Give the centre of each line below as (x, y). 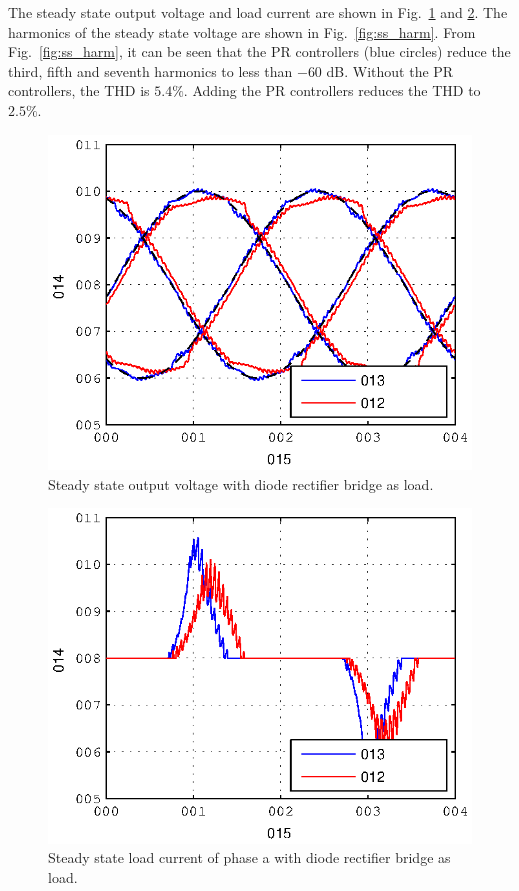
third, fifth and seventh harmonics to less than (150, 70)
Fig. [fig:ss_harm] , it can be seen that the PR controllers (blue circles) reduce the (259, 51)
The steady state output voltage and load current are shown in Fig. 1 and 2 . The (258, 12)
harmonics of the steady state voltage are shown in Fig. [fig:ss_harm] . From (242, 31)
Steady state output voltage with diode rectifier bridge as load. (241, 483)
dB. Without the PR (390, 70)
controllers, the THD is (79, 90)
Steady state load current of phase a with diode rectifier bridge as (249, 857)
